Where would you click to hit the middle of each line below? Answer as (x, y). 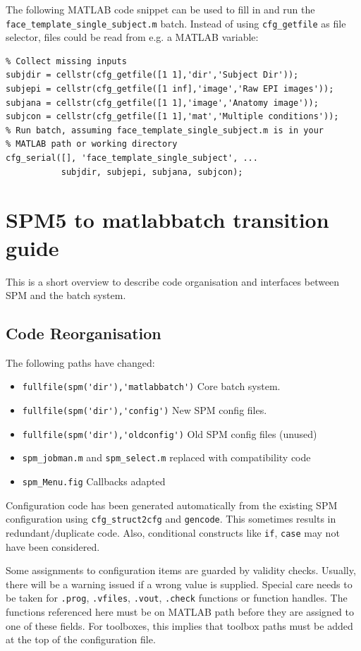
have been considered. (53, 546)
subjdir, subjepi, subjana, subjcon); (152, 172)
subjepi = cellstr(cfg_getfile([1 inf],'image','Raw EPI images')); (170, 89)
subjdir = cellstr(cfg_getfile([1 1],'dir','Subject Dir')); (152, 75)
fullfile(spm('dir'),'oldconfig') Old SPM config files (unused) (170, 433)
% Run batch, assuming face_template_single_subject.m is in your (165, 130)
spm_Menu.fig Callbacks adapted (94, 481)
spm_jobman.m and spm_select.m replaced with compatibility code (166, 457)
